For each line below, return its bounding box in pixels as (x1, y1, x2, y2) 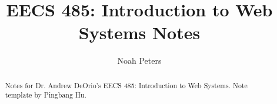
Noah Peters (117, 54, 162, 67)
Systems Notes (78, 20, 201, 44)
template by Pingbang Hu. (5, 90, 86, 100)
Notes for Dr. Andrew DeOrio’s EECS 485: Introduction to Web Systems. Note (5, 80, 248, 90)
